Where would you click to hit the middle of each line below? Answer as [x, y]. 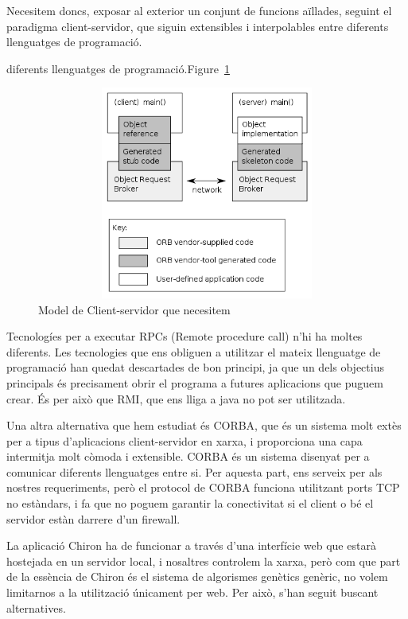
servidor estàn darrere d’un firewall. [93, 518]
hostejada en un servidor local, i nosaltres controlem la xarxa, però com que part [204, 561]
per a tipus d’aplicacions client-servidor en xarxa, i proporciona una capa [185, 440]
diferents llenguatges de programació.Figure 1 [118, 68]
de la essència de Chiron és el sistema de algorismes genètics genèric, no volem [197, 576]
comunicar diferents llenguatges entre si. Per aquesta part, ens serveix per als [194, 471]
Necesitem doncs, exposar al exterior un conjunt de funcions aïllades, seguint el [199, 10]
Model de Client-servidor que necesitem [134, 309]
